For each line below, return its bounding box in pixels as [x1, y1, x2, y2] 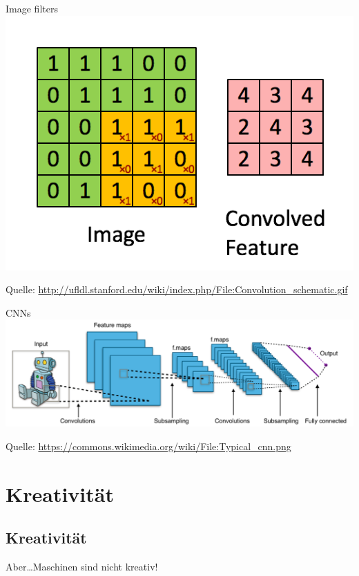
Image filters [6, 1, 58, 15]
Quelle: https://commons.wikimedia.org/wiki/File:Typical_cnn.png [6, 438, 291, 453]
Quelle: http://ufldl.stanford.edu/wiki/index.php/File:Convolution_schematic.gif [6, 282, 348, 297]
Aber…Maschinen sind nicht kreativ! [6, 559, 158, 574]
